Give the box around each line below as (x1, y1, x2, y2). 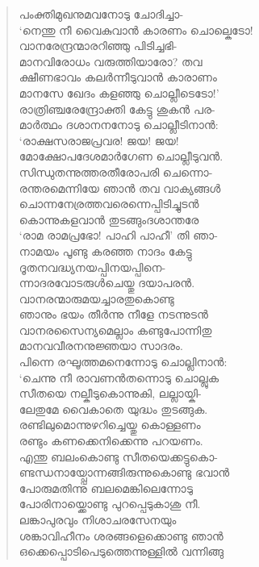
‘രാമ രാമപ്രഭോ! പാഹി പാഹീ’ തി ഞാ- (19, 227, 218, 244)
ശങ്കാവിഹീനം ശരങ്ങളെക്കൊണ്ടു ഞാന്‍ (19, 527, 223, 544)
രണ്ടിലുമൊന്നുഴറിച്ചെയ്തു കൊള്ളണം (19, 416, 201, 433)
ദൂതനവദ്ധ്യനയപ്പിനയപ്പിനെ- (19, 258, 166, 275)
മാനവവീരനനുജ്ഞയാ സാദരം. (19, 337, 183, 354)
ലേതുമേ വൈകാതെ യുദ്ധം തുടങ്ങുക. (19, 400, 208, 417)
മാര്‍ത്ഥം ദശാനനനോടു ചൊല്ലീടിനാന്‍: (19, 116, 219, 133)
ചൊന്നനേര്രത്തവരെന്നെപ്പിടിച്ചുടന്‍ (19, 195, 199, 212)
